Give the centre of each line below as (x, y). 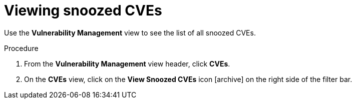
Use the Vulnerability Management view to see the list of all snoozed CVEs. (130, 32)
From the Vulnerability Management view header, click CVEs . (127, 63)
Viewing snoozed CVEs (83, 10)
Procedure (21, 48)
